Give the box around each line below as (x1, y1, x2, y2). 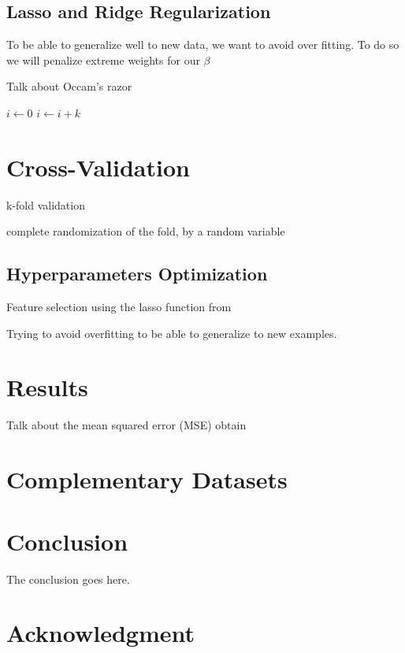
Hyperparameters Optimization (6, 262, 268, 286)
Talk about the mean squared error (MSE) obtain (6, 417, 247, 433)
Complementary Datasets (6, 463, 288, 495)
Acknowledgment (6, 617, 195, 649)
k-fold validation (6, 196, 85, 213)
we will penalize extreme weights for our (6, 51, 200, 68)
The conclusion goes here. (6, 570, 130, 587)
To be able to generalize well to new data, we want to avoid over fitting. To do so (6, 36, 399, 53)
